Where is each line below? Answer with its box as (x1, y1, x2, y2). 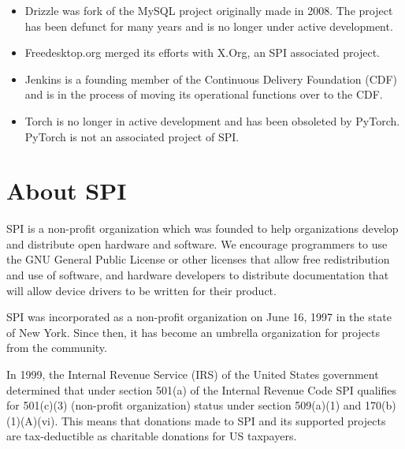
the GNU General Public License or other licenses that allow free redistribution (6, 251, 390, 268)
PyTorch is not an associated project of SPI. (24, 128, 240, 144)
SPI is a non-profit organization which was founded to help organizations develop (6, 220, 399, 237)
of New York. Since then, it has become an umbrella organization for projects (6, 324, 381, 340)
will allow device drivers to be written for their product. (6, 282, 277, 298)
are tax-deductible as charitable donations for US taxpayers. (6, 428, 297, 444)
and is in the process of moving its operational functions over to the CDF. (24, 86, 383, 103)
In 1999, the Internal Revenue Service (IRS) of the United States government (6, 366, 379, 383)
